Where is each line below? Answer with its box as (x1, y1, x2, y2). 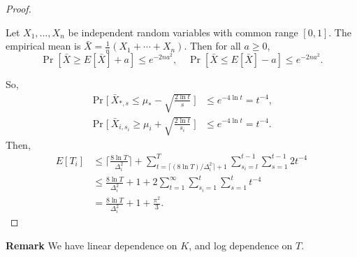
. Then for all (184, 38, 241, 53)
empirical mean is (6, 38, 81, 53)
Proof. (6, 1, 31, 15)
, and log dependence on (189, 237, 293, 252)
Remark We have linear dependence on (6, 237, 177, 252)
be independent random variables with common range (68, 24, 298, 39)
